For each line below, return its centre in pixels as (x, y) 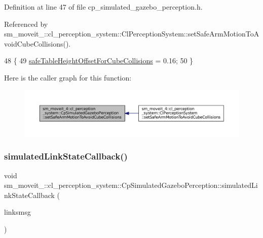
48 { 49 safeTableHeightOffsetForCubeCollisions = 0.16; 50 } (99, 61)
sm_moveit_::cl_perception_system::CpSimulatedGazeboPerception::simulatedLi (131, 185)
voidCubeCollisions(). (37, 43)
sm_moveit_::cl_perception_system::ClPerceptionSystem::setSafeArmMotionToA (132, 34)
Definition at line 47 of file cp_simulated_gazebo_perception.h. (103, 7)
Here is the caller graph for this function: (68, 77)
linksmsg (17, 212)
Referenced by (26, 24)
